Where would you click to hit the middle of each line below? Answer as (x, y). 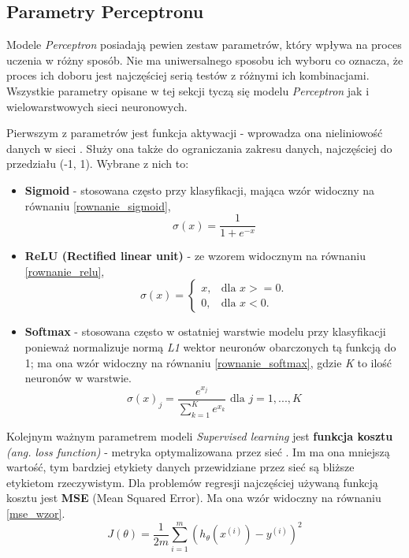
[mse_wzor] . (36, 513)
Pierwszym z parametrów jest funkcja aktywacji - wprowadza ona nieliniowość (195, 133)
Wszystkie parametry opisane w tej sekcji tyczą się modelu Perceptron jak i (188, 90)
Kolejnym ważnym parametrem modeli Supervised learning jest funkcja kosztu (200, 436)
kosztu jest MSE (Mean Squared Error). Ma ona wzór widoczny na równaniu (194, 498)
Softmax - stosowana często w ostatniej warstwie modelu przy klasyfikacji (205, 331)
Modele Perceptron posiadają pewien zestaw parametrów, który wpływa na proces (204, 45)
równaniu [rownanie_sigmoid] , (98, 205)
